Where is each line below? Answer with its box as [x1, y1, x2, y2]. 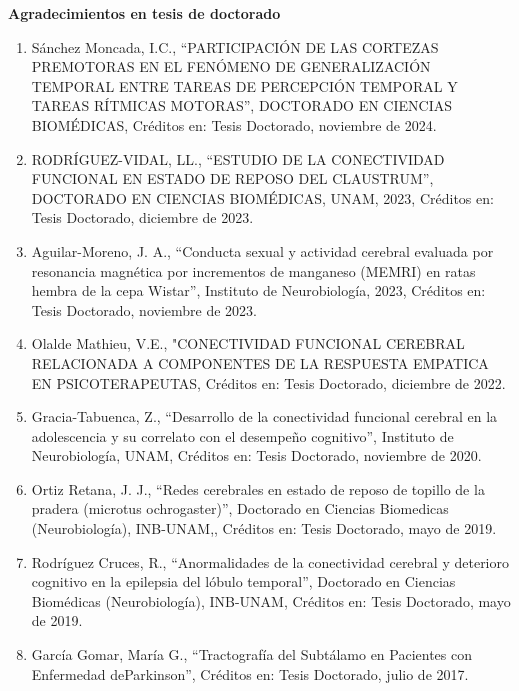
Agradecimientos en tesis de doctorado [8, 3, 281, 23]
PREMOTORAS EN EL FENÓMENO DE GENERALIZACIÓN [31, 56, 431, 77]
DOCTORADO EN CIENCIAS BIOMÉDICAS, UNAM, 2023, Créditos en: [31, 187, 494, 208]
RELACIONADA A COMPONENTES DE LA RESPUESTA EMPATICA [31, 352, 489, 373]
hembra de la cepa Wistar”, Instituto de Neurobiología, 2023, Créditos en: [31, 280, 486, 301]
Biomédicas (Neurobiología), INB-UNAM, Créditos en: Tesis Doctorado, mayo [31, 590, 511, 611]
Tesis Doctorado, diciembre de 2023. [31, 207, 254, 228]
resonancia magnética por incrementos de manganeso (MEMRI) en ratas [31, 260, 476, 281]
